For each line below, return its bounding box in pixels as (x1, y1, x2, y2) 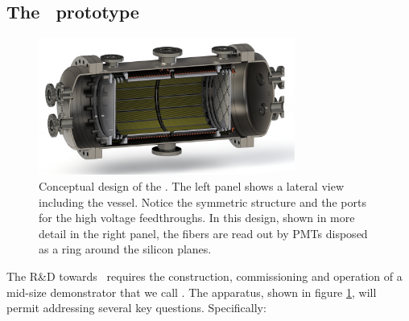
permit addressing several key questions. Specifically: (6, 299, 266, 316)
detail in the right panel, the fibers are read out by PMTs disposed (39, 224, 368, 241)
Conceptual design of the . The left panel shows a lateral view (39, 177, 345, 194)
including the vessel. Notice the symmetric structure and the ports (39, 193, 366, 210)
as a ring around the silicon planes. (39, 241, 212, 257)
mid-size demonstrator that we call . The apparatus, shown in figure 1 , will (6, 283, 377, 300)
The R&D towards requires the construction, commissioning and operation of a (6, 267, 403, 284)
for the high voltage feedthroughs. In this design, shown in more (39, 209, 355, 226)
